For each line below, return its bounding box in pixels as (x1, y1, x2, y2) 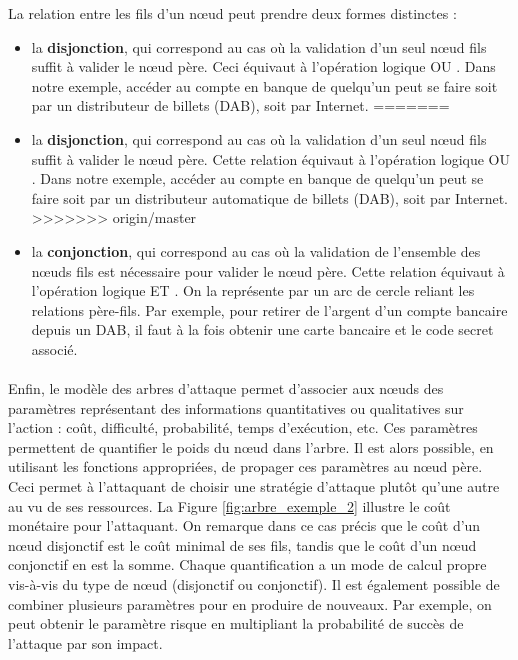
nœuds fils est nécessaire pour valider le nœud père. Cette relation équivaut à (31, 260, 505, 281)
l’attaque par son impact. (8, 632, 163, 653)
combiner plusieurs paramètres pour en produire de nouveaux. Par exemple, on (8, 593, 492, 614)
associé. (31, 338, 78, 359)
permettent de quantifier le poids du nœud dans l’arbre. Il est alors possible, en (8, 436, 494, 457)
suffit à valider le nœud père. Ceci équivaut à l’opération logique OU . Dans (31, 56, 496, 77)
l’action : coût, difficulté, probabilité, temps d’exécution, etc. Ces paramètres (8, 417, 478, 438)
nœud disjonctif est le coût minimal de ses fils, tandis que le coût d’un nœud (8, 534, 477, 555)
